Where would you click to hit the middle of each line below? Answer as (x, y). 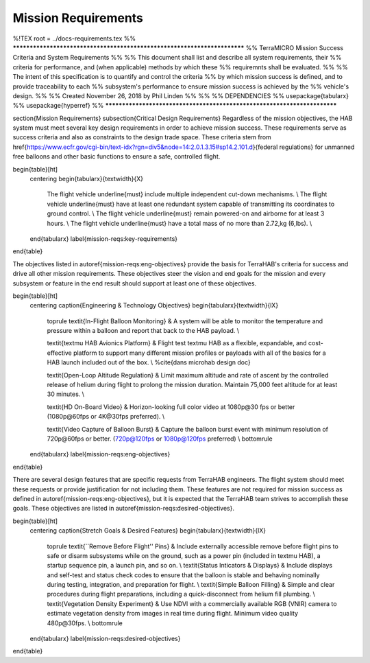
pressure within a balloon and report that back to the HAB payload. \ (143, 331)
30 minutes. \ (66, 394)
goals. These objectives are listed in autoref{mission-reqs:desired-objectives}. (123, 509)
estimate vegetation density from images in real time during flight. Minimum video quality (172, 614)
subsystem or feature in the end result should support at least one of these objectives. (135, 283)
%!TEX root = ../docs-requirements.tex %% (74, 38)
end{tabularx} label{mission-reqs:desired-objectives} (105, 639)
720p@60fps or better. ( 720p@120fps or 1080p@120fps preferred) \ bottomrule (160, 439)
